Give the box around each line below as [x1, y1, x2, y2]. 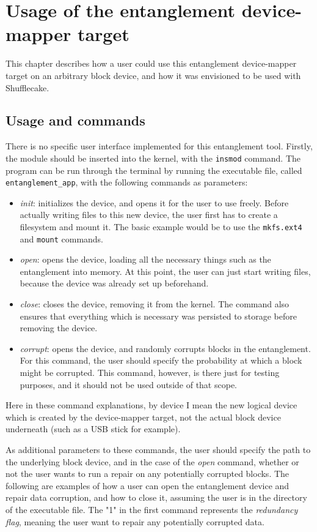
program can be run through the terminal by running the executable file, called [5, 163, 302, 176]
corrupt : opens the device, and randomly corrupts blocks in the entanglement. [20, 342, 311, 354]
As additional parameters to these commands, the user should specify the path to [5, 443, 311, 456]
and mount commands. [20, 232, 104, 245]
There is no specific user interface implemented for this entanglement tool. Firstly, [5, 140, 313, 152]
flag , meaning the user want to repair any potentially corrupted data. [5, 515, 264, 528]
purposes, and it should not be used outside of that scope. [20, 378, 237, 391]
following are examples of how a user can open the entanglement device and [5, 479, 290, 492]
